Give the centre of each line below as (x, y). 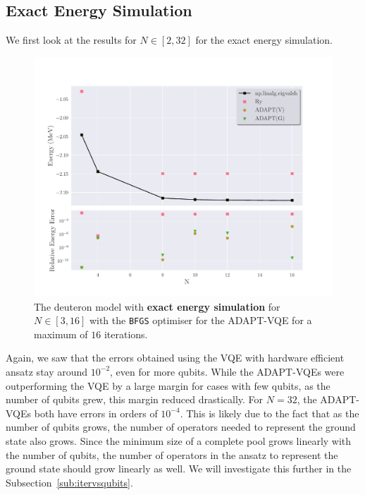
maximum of (61, 334)
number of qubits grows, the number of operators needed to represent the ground (181, 427)
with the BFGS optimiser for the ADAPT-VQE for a (200, 320)
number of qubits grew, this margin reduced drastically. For (135, 399)
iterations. (126, 334)
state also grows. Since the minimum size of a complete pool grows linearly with (179, 440)
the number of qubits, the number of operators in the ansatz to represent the (172, 454)
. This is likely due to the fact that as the (270, 413)
